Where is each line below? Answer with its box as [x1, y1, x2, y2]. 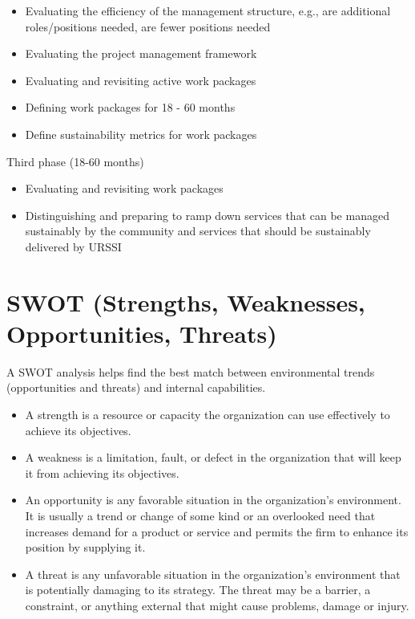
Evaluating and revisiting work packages [25, 180, 224, 197]
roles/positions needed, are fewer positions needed [25, 18, 271, 35]
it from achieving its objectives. [25, 464, 179, 481]
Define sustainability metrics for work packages [25, 125, 257, 142]
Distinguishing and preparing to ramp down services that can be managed [25, 206, 389, 223]
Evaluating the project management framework [25, 45, 257, 62]
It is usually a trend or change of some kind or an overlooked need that [25, 507, 376, 523]
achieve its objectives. [25, 421, 131, 438]
